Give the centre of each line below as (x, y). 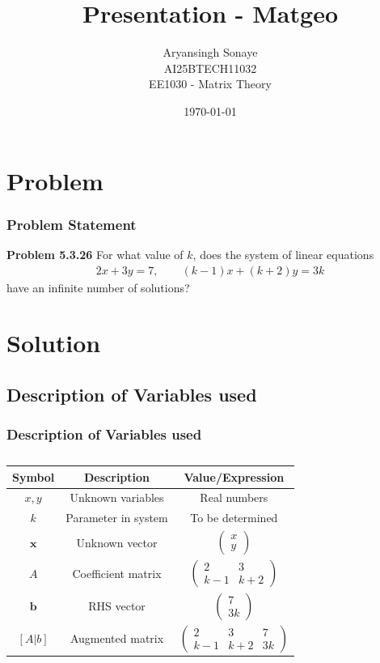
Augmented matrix (117, 638)
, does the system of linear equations (283, 254)
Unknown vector (117, 542)
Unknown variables (117, 497)
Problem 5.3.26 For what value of (95, 254)
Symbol (34, 476)
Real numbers (234, 497)
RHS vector (117, 606)
